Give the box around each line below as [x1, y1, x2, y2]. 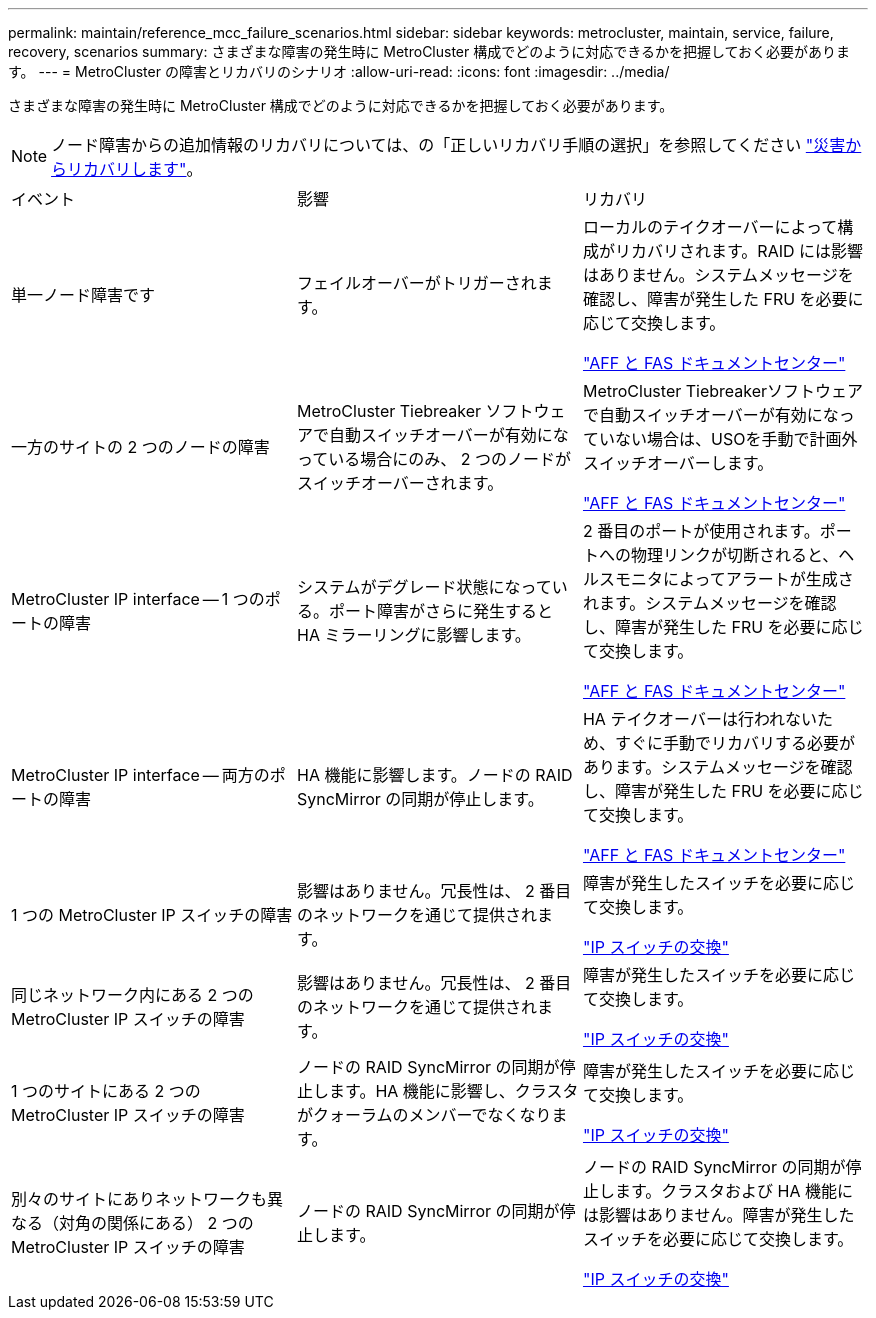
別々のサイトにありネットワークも [11, 1189, 268, 1209]
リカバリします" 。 [67, 159, 203, 179]
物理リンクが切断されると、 [630, 545, 839, 565]
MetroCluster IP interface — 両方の [11, 765, 270, 785]
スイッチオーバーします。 [582, 453, 774, 473]
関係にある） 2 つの [107, 1213, 254, 1233]
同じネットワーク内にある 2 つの [11, 985, 254, 1005]
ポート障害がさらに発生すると [328, 601, 553, 621]
